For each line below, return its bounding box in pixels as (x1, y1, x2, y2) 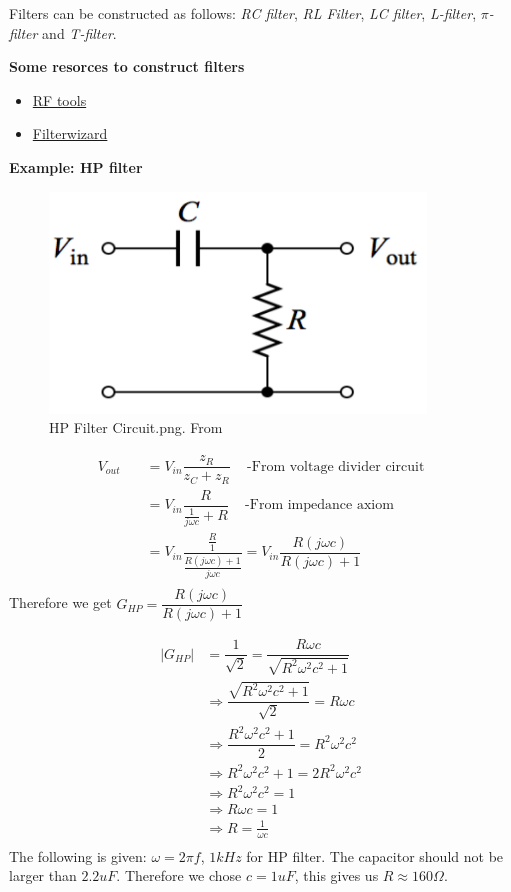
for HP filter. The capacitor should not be (246, 845, 504, 866)
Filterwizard (32, 123, 108, 144)
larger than (9, 865, 77, 886)
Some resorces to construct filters (9, 56, 245, 77)
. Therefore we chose (116, 865, 242, 886)
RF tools (32, 89, 87, 110)
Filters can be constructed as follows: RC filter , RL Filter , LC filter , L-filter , (9, 3, 477, 23)
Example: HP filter (9, 156, 143, 177)
